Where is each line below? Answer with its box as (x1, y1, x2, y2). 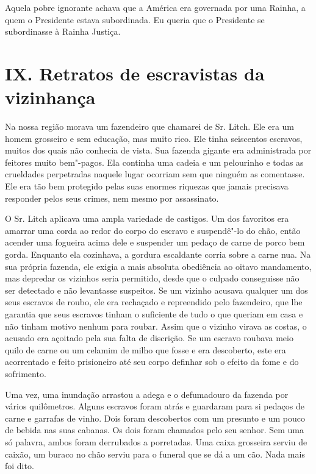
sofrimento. (5, 367, 46, 380)
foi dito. (5, 459, 34, 472)
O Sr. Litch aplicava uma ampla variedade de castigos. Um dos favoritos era (5, 212, 289, 225)
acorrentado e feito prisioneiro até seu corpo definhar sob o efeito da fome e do (5, 355, 299, 368)
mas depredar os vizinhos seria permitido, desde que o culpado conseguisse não (5, 272, 300, 285)
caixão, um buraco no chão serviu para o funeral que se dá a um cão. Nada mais (5, 447, 305, 460)
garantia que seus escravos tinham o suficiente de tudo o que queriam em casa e (5, 308, 303, 320)
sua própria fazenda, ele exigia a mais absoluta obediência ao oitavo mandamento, (5, 260, 312, 272)
